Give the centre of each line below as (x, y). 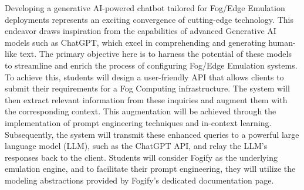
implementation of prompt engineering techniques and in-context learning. (138, 122)
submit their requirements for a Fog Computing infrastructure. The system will (147, 88)
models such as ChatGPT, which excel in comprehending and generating (135, 42)
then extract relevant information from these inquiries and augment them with (146, 99)
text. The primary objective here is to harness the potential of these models (156, 54)
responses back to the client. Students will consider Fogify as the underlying (141, 157)
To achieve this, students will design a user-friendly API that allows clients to (144, 77)
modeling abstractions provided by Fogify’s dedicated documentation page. (139, 180)
